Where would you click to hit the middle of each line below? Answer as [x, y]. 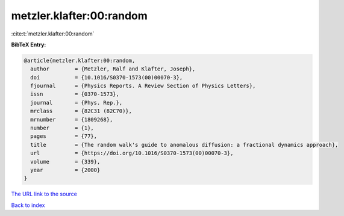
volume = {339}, [65, 162]
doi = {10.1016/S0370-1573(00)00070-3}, [107, 77]
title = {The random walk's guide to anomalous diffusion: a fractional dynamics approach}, [184, 145]
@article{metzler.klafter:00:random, [80, 60]
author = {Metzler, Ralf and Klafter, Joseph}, [113, 69]
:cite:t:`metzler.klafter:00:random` [53, 34]
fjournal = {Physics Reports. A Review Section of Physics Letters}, [143, 86]
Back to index [28, 205]
